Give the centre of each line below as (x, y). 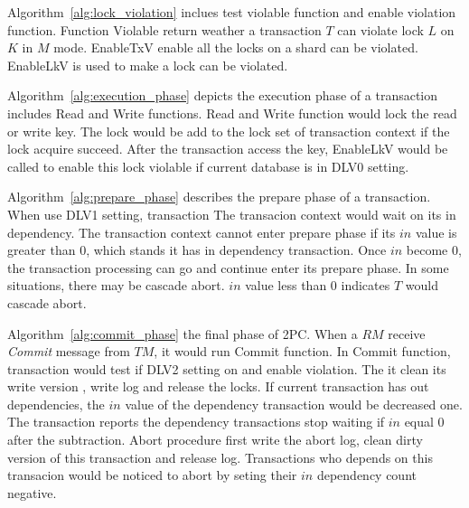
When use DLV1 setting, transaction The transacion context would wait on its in (232, 214)
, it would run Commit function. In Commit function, (302, 351)
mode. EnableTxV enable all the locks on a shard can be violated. (236, 47)
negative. (32, 492)
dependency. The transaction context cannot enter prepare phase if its (202, 232)
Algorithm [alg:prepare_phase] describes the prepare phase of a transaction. (219, 197)
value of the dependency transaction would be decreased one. (294, 404)
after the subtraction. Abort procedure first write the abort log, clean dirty (215, 440)
